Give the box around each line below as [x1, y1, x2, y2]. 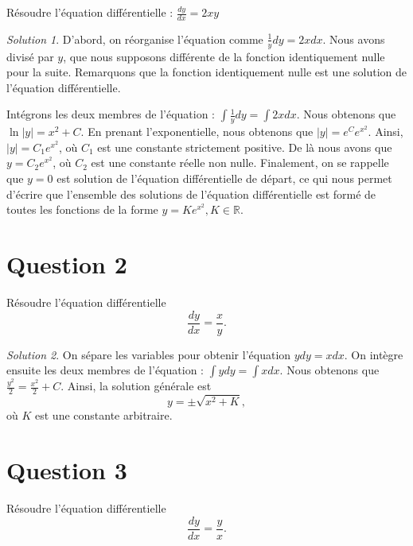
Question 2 [6, 248, 127, 281]
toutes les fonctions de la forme [6, 201, 158, 218]
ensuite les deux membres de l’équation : [6, 362, 204, 378]
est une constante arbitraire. [35, 407, 173, 424]
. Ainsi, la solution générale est [60, 378, 212, 394]
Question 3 [6, 454, 127, 486]
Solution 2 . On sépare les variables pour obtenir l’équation [6, 346, 291, 362]
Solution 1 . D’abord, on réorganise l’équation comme [6, 30, 263, 47]
